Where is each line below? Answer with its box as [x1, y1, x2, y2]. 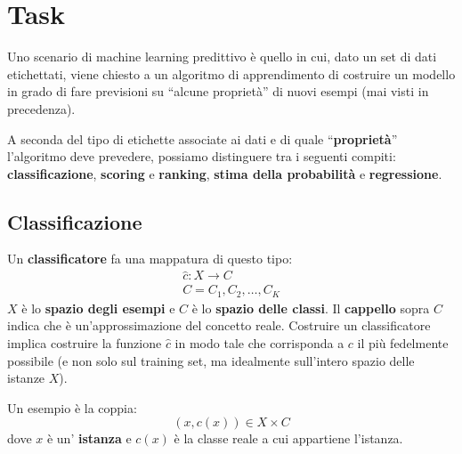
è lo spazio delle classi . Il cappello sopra [191, 298, 430, 317]
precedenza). [7, 99, 76, 118]
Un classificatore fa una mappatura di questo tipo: [7, 249, 293, 268]
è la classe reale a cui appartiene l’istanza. [174, 429, 403, 448]
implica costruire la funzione [7, 334, 162, 352]
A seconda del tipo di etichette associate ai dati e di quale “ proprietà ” [7, 129, 398, 148]
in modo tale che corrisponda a [174, 334, 344, 352]
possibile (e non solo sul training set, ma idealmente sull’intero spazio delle [7, 351, 415, 369]
